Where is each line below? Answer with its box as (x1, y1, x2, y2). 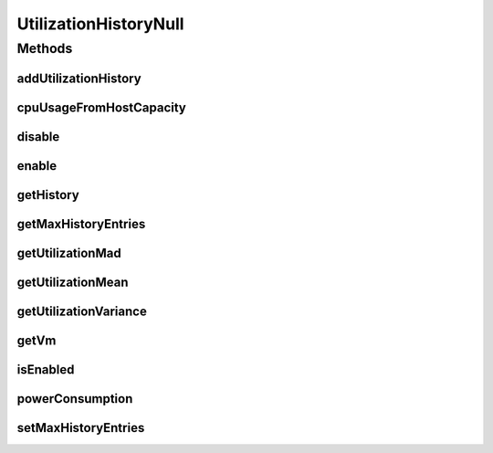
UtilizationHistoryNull (16, 14, 184, 34)
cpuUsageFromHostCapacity (16, 100, 186, 115)
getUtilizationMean (16, 274, 129, 290)
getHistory (16, 187, 79, 203)
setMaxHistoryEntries (16, 420, 145, 436)
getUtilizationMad (16, 245, 122, 260)
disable (16, 129, 60, 144)
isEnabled (16, 362, 75, 377)
